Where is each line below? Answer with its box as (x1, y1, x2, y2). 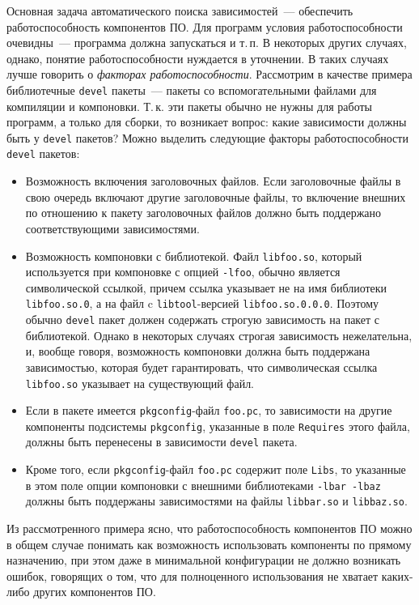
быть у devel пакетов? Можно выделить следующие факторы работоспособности (6, 129, 408, 146)
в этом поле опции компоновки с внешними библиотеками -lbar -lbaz (25, 476, 381, 493)
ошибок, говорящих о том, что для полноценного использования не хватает (6, 567, 379, 584)
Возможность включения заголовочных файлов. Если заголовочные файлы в (25, 173, 401, 190)
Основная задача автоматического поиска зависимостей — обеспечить (6, 2, 353, 19)
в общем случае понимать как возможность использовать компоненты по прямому (6, 535, 412, 552)
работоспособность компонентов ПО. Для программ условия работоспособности (6, 18, 403, 35)
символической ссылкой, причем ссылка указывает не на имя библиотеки (25, 279, 387, 296)
